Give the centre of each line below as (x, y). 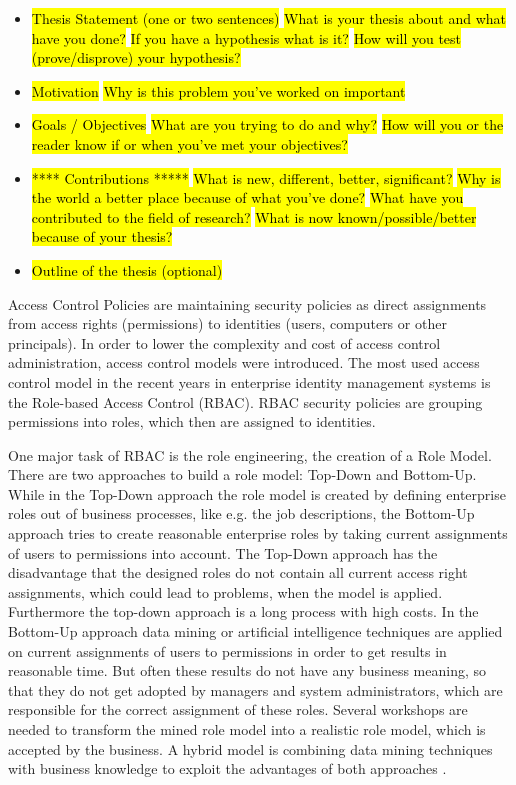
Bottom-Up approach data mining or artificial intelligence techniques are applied (255, 631)
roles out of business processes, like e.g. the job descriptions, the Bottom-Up (241, 513)
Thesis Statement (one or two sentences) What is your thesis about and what (269, 18)
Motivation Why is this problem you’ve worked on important (218, 90)
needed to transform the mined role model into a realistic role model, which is (247, 729)
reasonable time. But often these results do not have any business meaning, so (247, 670)
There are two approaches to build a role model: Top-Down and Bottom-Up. (242, 474)
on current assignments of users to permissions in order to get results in (227, 650)
